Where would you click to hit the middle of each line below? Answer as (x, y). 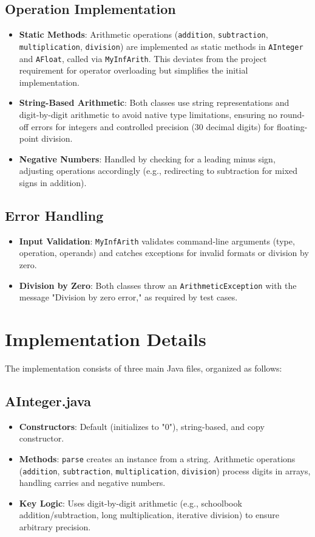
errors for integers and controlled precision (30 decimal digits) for (153, 126)
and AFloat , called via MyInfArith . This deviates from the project (143, 58)
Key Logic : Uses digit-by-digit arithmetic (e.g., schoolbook (130, 503)
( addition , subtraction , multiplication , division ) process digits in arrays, (165, 470)
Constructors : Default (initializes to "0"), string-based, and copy (142, 426)
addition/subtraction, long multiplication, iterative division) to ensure (149, 515)
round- (292, 114)
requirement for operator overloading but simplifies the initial (134, 70)
